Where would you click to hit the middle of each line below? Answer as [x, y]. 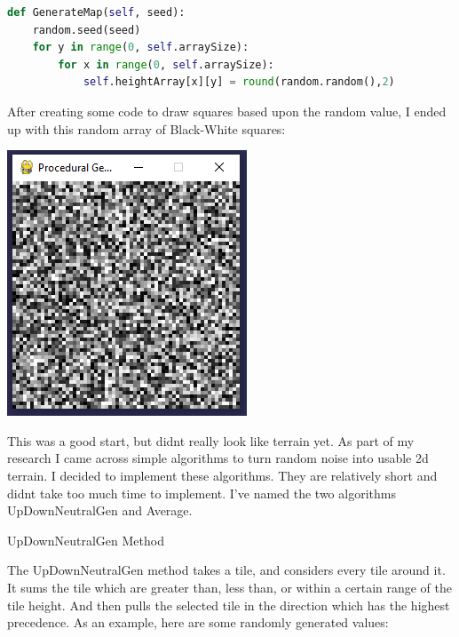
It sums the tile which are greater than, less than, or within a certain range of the [230, 587]
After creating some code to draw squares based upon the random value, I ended [227, 111]
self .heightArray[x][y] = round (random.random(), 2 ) [239, 82]
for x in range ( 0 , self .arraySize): [166, 64]
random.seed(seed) [87, 30]
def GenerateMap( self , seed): [96, 12]
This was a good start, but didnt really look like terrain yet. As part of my [211, 440]
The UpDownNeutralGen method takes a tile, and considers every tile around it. [226, 570]
